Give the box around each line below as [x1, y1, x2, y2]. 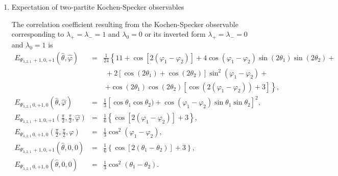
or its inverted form [144, 29, 206, 39]
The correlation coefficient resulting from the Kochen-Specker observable [11, 18, 238, 29]
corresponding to [11, 29, 64, 39]
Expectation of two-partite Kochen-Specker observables [11, 2, 184, 12]
